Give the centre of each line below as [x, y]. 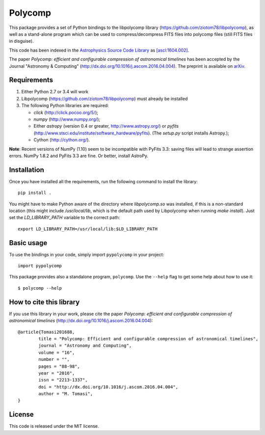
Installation [26, 170]
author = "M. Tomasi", [66, 394]
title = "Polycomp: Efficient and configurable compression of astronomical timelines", [148, 339]
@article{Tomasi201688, [46, 332]
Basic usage [28, 243]
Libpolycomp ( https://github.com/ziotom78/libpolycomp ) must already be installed [105, 99]
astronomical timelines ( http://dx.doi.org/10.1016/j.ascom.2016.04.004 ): [81, 321]
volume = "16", [57, 353]
